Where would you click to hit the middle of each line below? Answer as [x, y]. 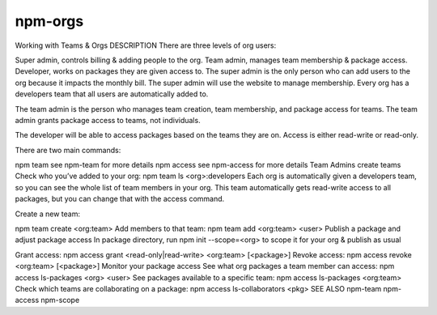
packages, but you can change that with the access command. [120, 199]
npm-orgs [49, 21]
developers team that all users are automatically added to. [112, 94]
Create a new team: [48, 214]
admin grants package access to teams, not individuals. [108, 120]
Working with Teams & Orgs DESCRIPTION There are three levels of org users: [146, 45]
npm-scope [60, 300]
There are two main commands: [68, 150]
